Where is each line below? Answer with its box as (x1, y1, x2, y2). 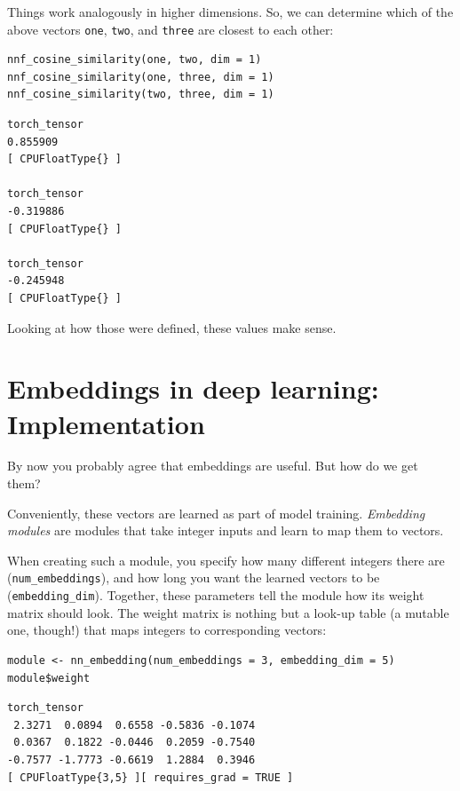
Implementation (7, 405, 205, 441)
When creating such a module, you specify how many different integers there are (7, 550, 445, 569)
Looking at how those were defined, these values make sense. (7, 318, 337, 336)
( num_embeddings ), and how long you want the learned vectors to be (7, 568, 380, 587)
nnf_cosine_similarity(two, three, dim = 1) (7, 88, 274, 101)
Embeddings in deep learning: (7, 370, 379, 407)
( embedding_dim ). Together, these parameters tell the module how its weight (7, 586, 424, 605)
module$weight (7, 671, 91, 684)
